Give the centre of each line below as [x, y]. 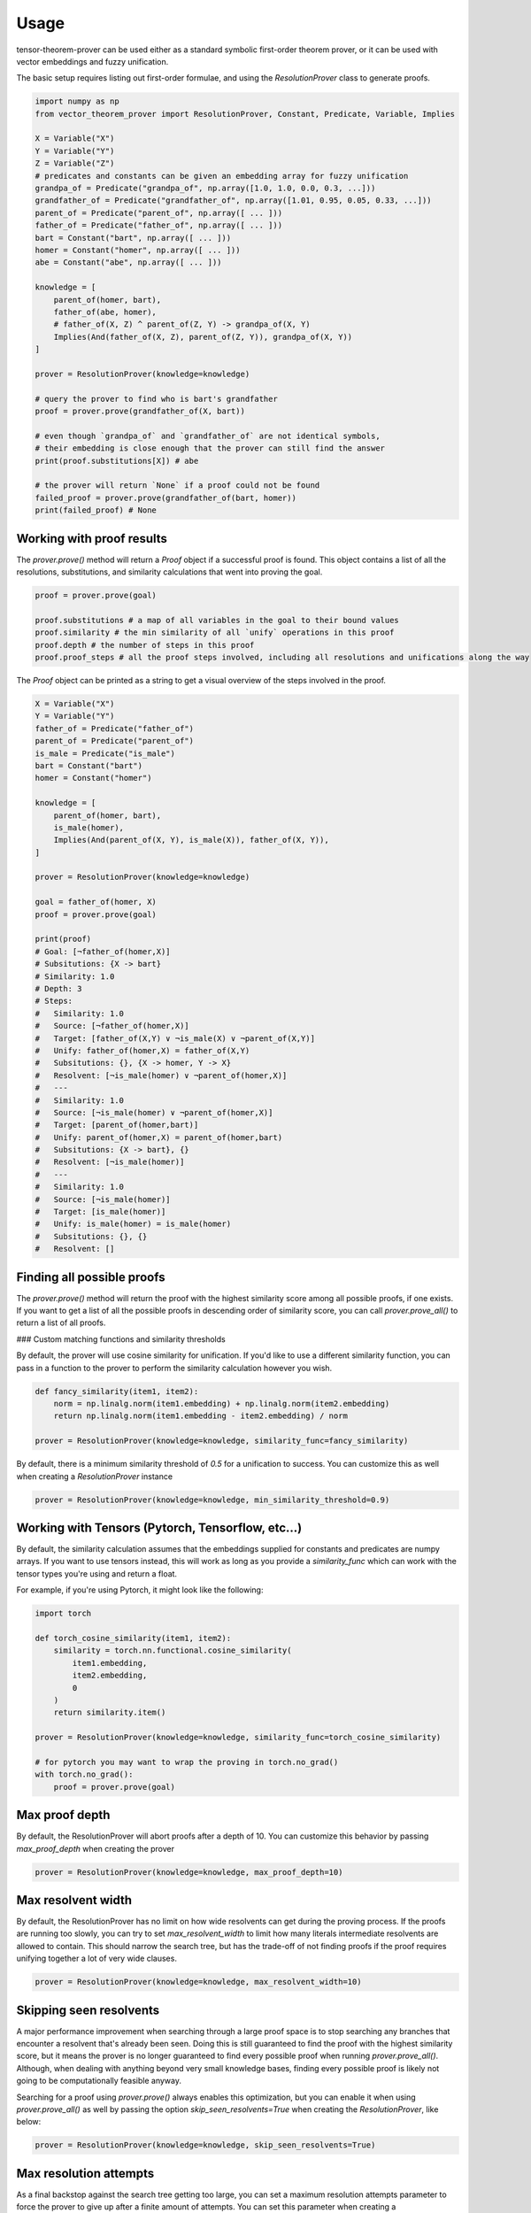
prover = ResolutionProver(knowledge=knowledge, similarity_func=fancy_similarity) [222, 1441]
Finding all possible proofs [91, 1277]
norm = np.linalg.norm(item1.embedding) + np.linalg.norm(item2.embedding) [222, 1404]
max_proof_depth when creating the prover [96, 1848]
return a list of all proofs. [61, 1322]
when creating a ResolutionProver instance [94, 1476]
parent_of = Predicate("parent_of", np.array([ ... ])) [159, 213]
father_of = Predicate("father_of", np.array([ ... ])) [159, 225]
